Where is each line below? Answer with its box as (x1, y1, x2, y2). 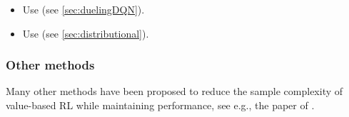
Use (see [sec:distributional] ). (22, 26, 149, 40)
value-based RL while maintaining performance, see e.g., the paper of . (6, 98, 315, 112)
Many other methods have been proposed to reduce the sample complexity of (6, 84, 343, 99)
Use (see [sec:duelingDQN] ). (22, 2, 145, 16)
